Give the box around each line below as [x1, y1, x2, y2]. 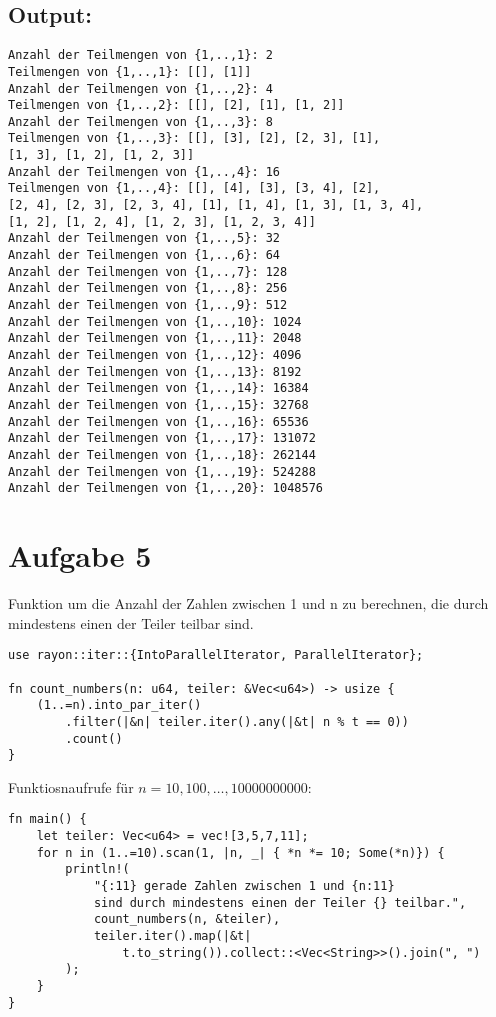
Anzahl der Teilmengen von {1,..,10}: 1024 [8, 314, 302, 329]
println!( [65, 862, 130, 877]
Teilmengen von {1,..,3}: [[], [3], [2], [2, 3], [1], [8, 131, 381, 146]
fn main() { [8, 812, 87, 827]
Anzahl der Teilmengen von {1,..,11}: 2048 [8, 331, 302, 346]
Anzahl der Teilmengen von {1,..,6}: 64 [8, 248, 281, 263]
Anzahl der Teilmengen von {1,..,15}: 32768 [8, 397, 309, 412]
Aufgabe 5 [8, 535, 152, 576]
